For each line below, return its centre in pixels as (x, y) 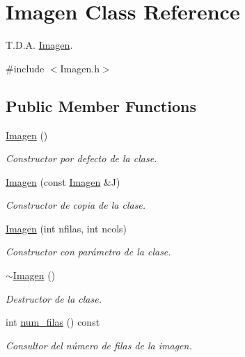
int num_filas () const (53, 322)
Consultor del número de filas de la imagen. (99, 345)
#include (25, 68)
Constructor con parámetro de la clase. (88, 252)
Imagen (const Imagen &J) (63, 181)
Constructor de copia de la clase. (76, 205)
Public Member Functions (101, 105)
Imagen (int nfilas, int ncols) (66, 228)
